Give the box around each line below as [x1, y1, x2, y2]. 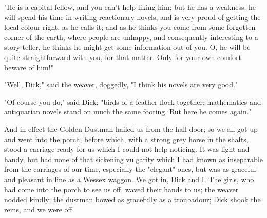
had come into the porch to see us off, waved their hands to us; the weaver [4, 184, 239, 194]
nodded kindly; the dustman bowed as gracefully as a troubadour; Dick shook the [4, 194, 261, 205]
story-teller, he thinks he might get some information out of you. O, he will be [4, 42, 251, 52]
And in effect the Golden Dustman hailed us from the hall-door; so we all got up [4, 123, 258, 134]
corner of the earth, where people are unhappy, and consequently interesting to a [4, 31, 258, 42]
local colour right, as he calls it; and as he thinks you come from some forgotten [4, 22, 256, 32]
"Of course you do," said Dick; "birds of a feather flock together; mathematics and [4, 96, 261, 107]
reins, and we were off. [4, 204, 74, 214]
